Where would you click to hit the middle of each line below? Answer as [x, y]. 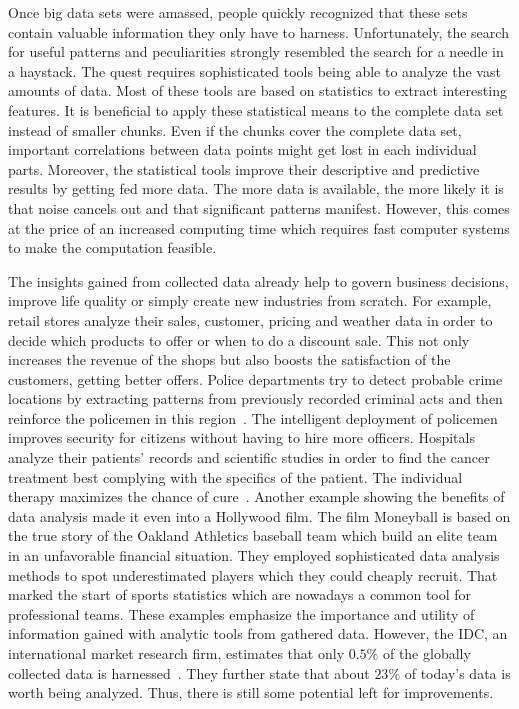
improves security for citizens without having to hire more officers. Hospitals [241, 437]
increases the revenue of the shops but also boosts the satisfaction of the [229, 359]
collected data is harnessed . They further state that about [189, 672]
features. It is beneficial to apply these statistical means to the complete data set [256, 109]
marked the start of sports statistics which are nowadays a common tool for [240, 594]
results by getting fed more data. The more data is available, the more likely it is [256, 188]
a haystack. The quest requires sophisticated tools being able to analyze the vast [254, 70]
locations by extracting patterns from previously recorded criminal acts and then [255, 398]
